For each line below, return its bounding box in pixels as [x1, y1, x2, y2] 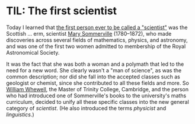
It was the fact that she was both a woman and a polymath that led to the [6, 61, 184, 68]
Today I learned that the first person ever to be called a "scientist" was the [6, 24, 188, 31]
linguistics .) [6, 111, 34, 118]
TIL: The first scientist [6, 4, 117, 18]
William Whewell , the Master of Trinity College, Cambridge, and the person [6, 85, 189, 93]
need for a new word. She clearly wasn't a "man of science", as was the [6, 66, 182, 74]
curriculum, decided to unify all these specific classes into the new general [6, 98, 190, 105]
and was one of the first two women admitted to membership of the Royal [6, 43, 186, 50]
